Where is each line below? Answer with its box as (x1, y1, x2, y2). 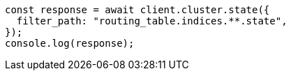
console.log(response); (5, 38, 135, 49)
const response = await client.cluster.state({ (5, 4, 270, 15)
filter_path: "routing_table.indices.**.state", (16, 15, 288, 26)
